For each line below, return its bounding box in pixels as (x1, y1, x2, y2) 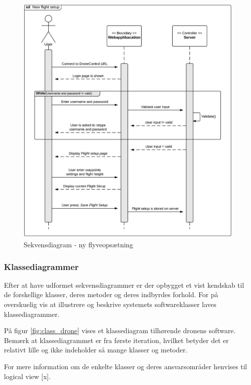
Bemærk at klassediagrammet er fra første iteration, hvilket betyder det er (4, 335, 229, 345)
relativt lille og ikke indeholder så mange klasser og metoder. (4, 345, 188, 355)
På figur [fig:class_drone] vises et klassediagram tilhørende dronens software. (4, 325, 236, 336)
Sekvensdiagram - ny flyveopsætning (24, 239, 133, 250)
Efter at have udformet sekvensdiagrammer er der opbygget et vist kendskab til (4, 279, 244, 290)
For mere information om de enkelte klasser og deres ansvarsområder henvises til (4, 361, 247, 372)
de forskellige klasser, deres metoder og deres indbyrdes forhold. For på (4, 289, 218, 300)
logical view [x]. (4, 371, 51, 381)
